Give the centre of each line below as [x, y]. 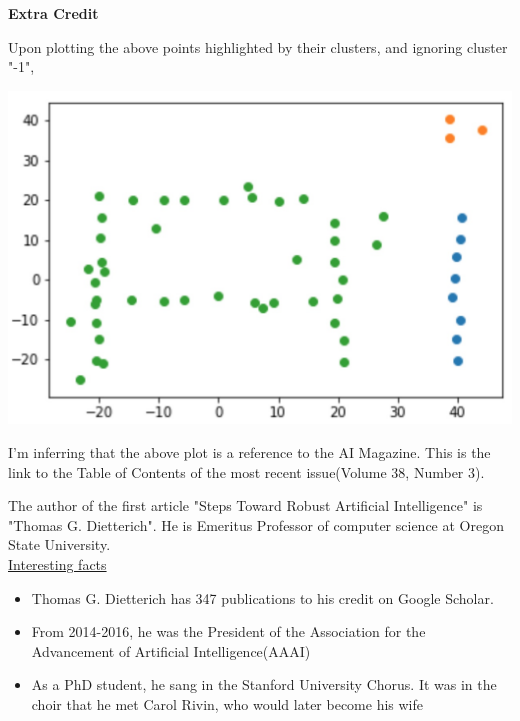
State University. [59, 544]
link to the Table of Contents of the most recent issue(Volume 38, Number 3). [246, 471]
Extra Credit [53, 13]
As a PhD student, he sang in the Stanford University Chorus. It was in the [264, 684]
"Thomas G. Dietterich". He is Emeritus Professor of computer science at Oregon [256, 524]
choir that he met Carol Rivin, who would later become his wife [227, 704]
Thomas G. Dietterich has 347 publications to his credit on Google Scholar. [262, 597]
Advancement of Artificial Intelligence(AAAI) [171, 650]
